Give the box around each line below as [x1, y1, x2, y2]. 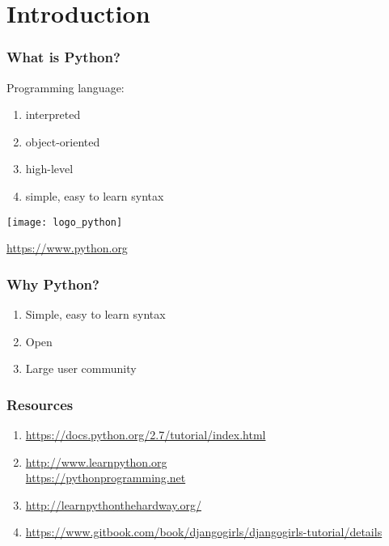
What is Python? [6, 47, 121, 67]
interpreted [25, 106, 81, 123]
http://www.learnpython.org [25, 453, 167, 470]
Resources [6, 394, 74, 414]
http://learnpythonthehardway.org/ [25, 496, 201, 513]
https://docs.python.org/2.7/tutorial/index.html [25, 426, 266, 443]
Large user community [25, 360, 137, 377]
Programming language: [6, 78, 125, 95]
